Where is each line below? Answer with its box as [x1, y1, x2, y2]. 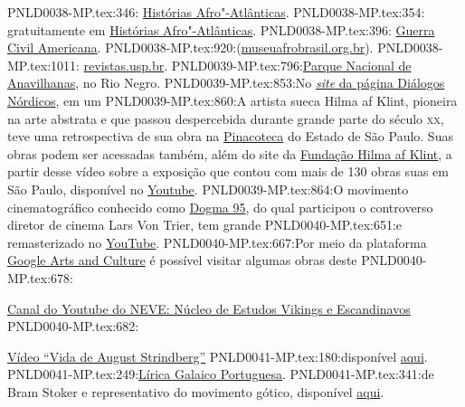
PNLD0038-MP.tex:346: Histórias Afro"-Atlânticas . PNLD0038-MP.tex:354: [7, 3, 425, 21]
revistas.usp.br [83, 55, 165, 74]
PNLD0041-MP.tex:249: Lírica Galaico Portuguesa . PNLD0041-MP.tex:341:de [7, 364, 434, 383]
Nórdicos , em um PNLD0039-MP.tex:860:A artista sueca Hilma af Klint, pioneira [7, 90, 458, 109]
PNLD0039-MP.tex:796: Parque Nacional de [171, 55, 412, 74]
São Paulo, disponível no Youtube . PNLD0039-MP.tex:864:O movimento [7, 179, 409, 198]
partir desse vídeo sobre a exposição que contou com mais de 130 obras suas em [7, 162, 449, 181]
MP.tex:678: [7, 268, 73, 287]
